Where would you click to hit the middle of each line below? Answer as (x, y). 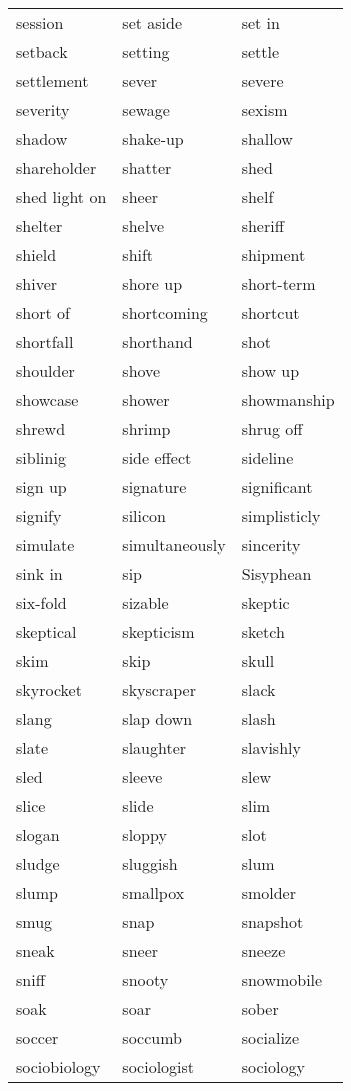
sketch (263, 631)
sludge (38, 863)
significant (277, 486)
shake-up (153, 138)
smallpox (153, 892)
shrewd (41, 428)
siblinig (41, 457)
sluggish (150, 863)
